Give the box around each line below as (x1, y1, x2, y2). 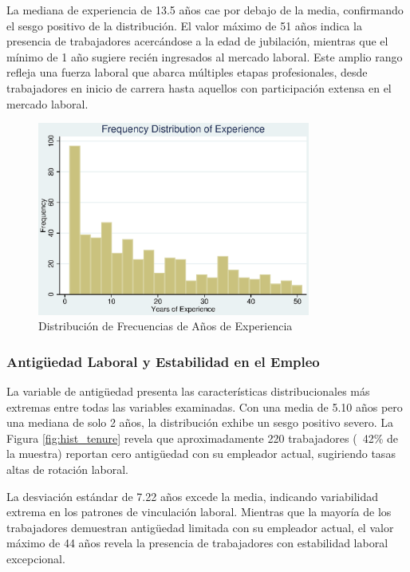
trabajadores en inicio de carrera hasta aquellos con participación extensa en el (6, 79, 392, 96)
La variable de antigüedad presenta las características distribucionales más (6, 383, 370, 400)
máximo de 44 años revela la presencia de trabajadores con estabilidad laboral (6, 535, 388, 551)
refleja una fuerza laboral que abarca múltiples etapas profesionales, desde (6, 64, 368, 81)
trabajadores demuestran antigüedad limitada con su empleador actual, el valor (6, 519, 394, 535)
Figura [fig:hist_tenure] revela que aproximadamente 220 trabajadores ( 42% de (6, 429, 398, 446)
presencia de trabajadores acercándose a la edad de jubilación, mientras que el (6, 33, 388, 49)
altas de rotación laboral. (6, 461, 129, 477)
